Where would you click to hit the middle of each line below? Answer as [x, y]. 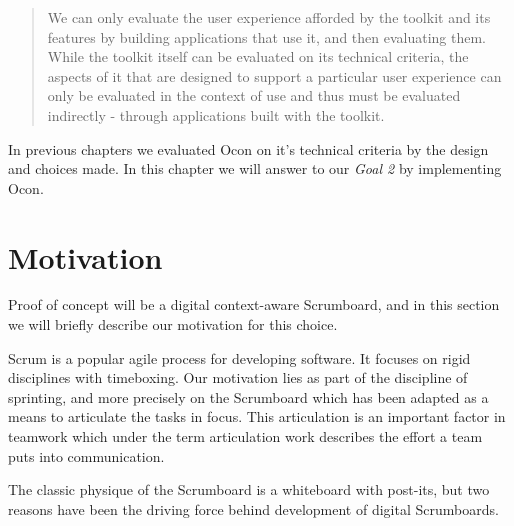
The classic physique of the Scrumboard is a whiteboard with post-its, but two [249, 489]
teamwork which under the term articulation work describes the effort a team [245, 436]
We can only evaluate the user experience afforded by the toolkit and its [269, 17]
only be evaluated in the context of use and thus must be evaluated [254, 95]
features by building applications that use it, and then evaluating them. [267, 36]
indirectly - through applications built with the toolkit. [216, 114]
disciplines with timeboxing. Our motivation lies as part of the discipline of [238, 377]
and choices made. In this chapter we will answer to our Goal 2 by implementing [255, 168]
